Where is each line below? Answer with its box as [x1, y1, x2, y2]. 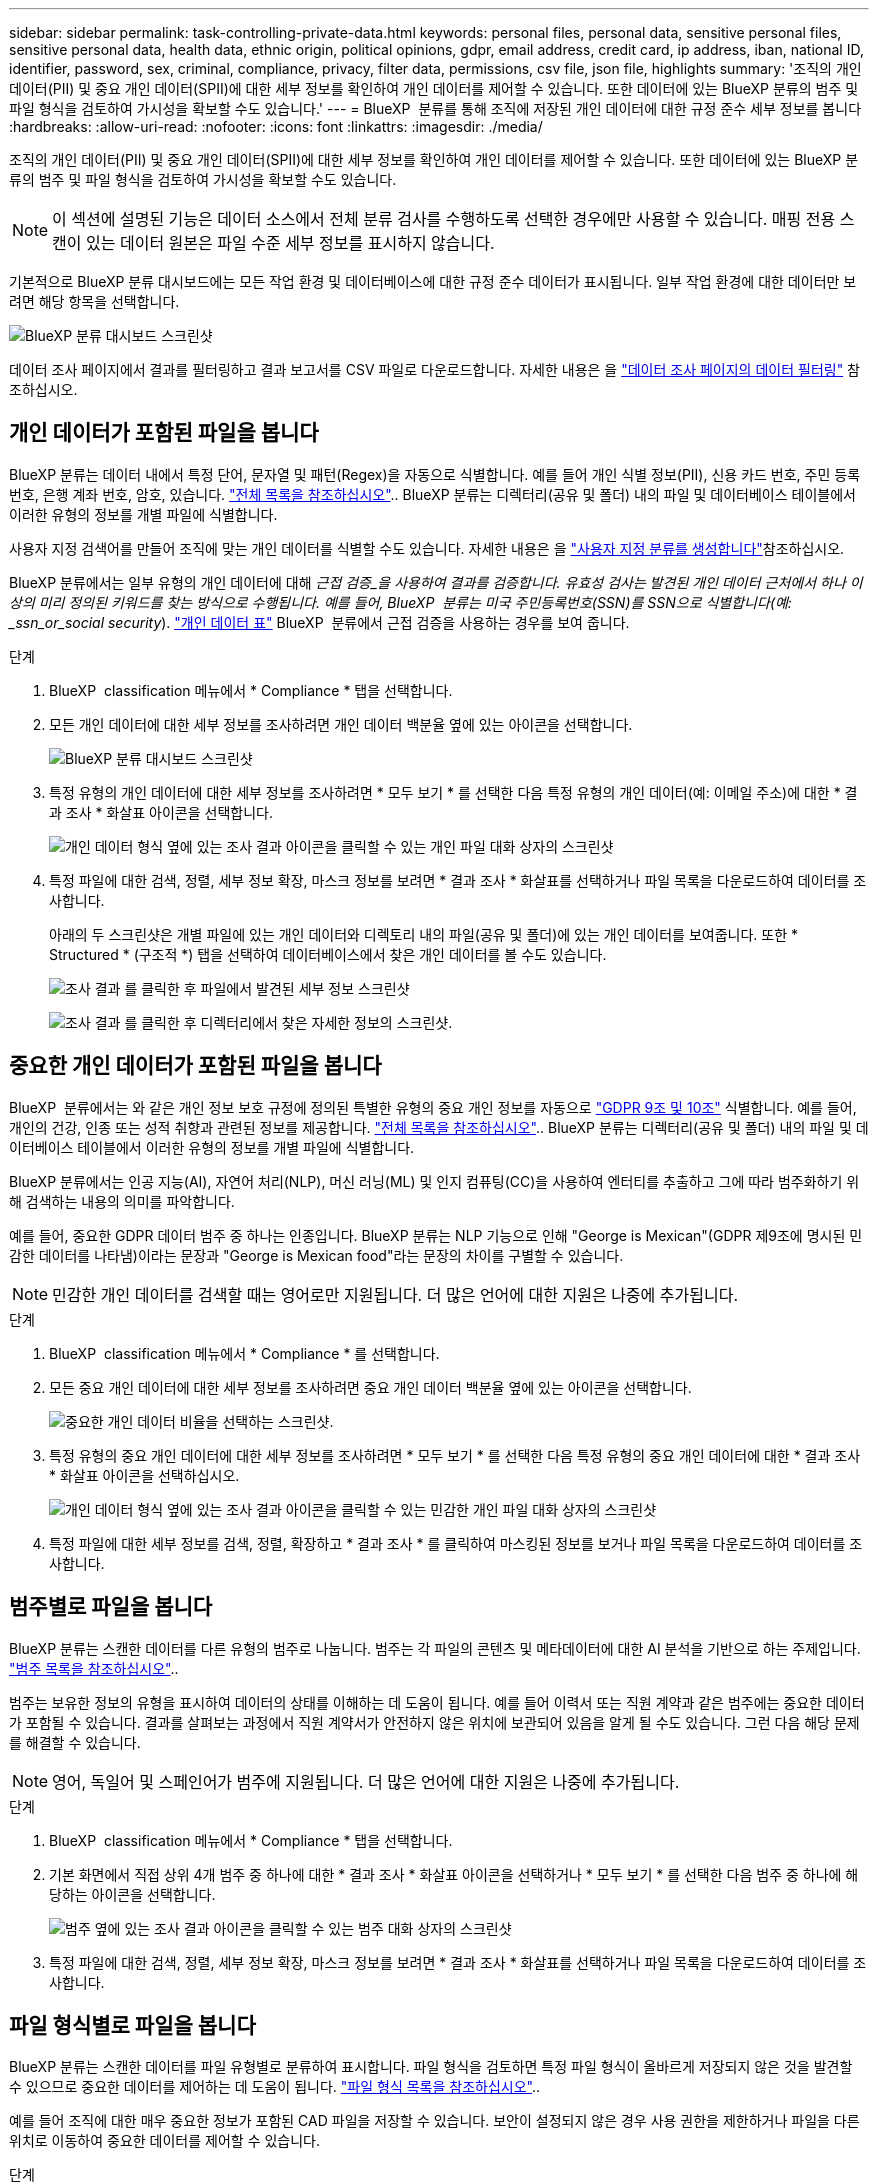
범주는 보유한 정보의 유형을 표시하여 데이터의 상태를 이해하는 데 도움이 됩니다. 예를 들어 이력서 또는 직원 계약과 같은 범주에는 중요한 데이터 [9, 1693, 865, 1711]
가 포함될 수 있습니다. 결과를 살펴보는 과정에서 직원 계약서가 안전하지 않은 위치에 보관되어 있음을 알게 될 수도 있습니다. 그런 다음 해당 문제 [9, 1713, 860, 1731]
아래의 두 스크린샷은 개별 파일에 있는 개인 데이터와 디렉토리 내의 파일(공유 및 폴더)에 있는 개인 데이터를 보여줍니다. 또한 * [49, 925, 799, 943]
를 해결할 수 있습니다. [9, 1733, 141, 1751]
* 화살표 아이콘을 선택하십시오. [49, 1466, 240, 1484]
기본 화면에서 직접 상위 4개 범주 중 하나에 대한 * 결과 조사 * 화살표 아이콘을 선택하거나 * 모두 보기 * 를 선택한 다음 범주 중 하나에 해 [49, 1865, 859, 1883]
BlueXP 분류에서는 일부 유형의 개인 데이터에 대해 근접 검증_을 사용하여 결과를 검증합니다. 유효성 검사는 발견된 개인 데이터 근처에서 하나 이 [9, 573, 863, 591]
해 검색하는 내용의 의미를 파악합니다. [9, 1192, 235, 1210]
